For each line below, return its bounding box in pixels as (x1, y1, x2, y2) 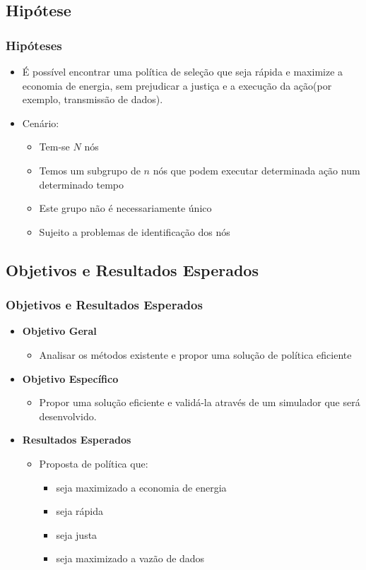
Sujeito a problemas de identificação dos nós (39, 224, 230, 239)
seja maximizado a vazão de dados (56, 551, 205, 566)
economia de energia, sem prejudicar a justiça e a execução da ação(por (22, 78, 332, 93)
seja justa (56, 527, 98, 542)
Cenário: (22, 115, 59, 130)
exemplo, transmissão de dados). (22, 92, 163, 107)
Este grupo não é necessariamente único (39, 201, 212, 215)
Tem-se (39, 139, 70, 154)
